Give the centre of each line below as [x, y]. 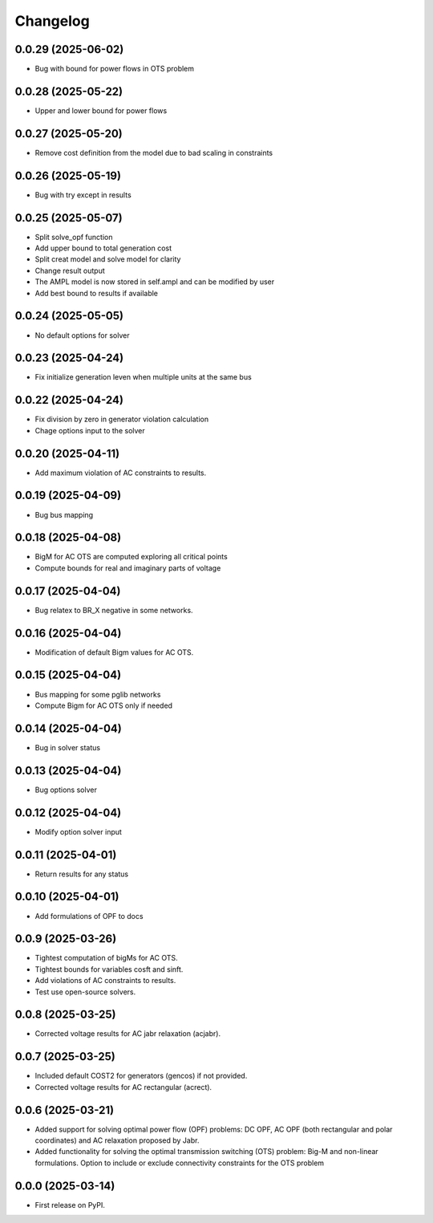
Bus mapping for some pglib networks [98, 694]
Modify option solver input [78, 831]
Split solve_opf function [74, 237]
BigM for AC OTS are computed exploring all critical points [131, 557]
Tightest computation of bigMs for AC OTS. [106, 958]
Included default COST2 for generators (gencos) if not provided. [141, 1076]
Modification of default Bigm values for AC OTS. [114, 652]
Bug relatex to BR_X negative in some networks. [114, 610]
